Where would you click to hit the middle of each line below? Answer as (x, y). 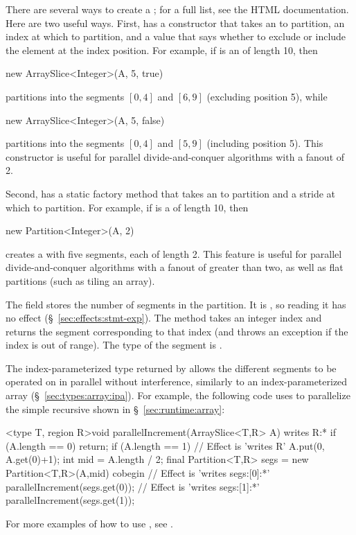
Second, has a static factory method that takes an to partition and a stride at (171, 193)
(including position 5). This (265, 143)
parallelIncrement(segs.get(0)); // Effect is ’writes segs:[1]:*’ (133, 486)
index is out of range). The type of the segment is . (114, 345)
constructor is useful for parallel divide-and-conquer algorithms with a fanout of (175, 156)
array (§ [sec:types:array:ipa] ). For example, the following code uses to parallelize (178, 395)
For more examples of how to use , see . (89, 523)
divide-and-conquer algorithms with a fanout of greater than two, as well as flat (175, 267)
